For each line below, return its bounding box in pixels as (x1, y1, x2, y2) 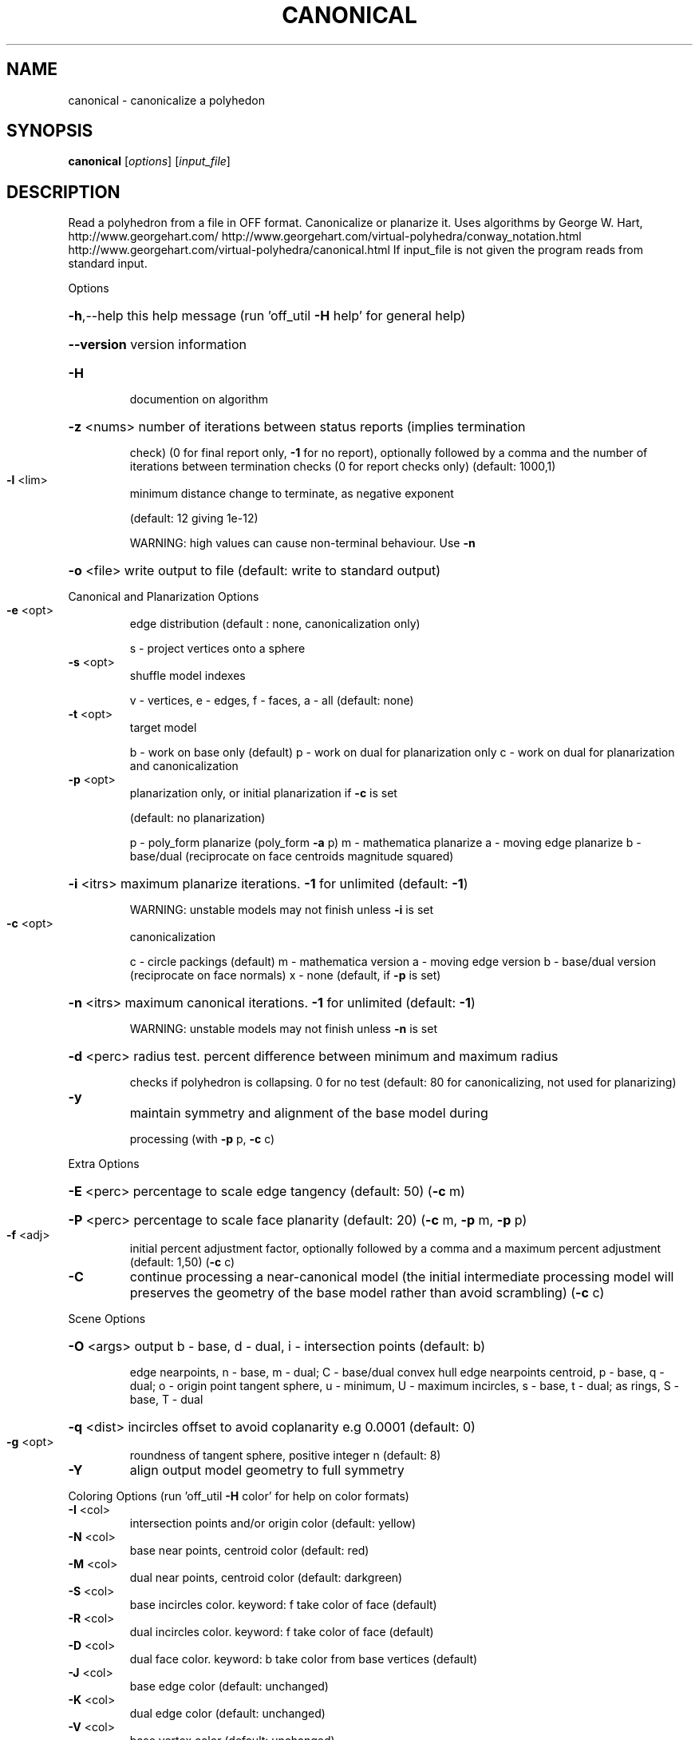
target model (129, 721, 197, 735)
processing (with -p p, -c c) (129, 1132, 275, 1146)
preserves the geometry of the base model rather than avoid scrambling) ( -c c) (129, 1285, 605, 1301)
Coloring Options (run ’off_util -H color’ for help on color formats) (68, 1489, 409, 1504)
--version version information (68, 336, 247, 353)
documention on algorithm (129, 392, 269, 407)
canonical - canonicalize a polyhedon (68, 93, 265, 107)
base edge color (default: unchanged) (129, 1679, 329, 1694)
